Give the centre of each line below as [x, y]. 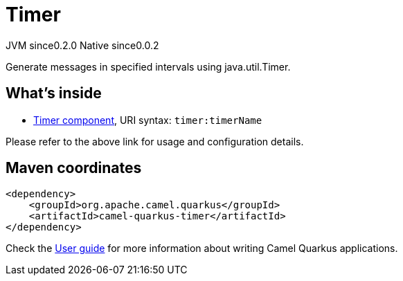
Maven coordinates [74, 168]
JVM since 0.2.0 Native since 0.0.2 [82, 45]
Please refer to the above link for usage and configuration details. [155, 141]
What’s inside [54, 93]
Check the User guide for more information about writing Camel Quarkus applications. [202, 248]
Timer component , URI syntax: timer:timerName [148, 120]
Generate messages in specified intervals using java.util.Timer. [148, 66]
